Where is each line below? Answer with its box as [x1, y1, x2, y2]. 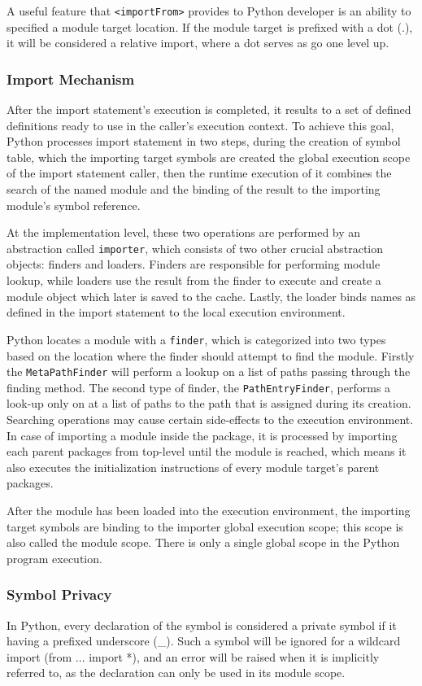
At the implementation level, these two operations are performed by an [7, 224, 361, 241]
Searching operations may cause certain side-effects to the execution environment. [7, 411, 414, 427]
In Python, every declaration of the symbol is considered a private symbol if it [7, 616, 397, 633]
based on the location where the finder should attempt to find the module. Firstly [7, 347, 415, 364]
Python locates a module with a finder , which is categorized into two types [7, 330, 386, 347]
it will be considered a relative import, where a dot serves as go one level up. [7, 34, 389, 51]
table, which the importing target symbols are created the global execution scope [7, 148, 411, 165]
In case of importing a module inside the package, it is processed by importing [7, 426, 398, 443]
